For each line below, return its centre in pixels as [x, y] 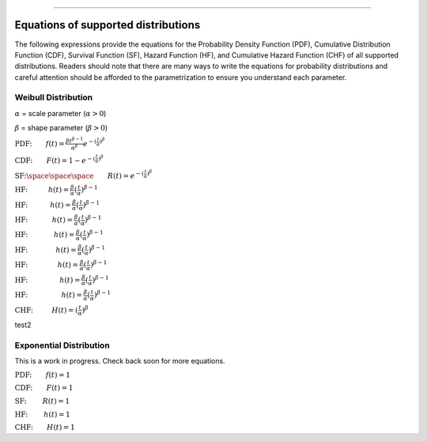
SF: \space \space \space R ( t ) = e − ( [79, 175]
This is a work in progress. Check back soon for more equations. [120, 361]
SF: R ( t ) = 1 [42, 401]
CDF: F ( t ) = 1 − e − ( [55, 160]
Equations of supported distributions [108, 25]
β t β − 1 [74, 141]
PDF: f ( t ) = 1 [43, 375]
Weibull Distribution [54, 97]
